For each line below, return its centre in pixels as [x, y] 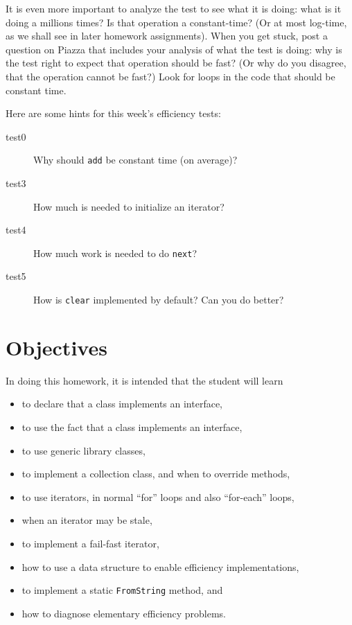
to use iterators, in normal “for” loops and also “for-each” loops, [158, 496]
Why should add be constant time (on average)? [135, 160]
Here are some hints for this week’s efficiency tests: [113, 113]
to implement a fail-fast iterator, [90, 543]
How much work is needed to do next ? [115, 253]
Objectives [56, 347]
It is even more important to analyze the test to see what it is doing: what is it [174, 8]
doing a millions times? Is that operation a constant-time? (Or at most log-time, [176, 22]
